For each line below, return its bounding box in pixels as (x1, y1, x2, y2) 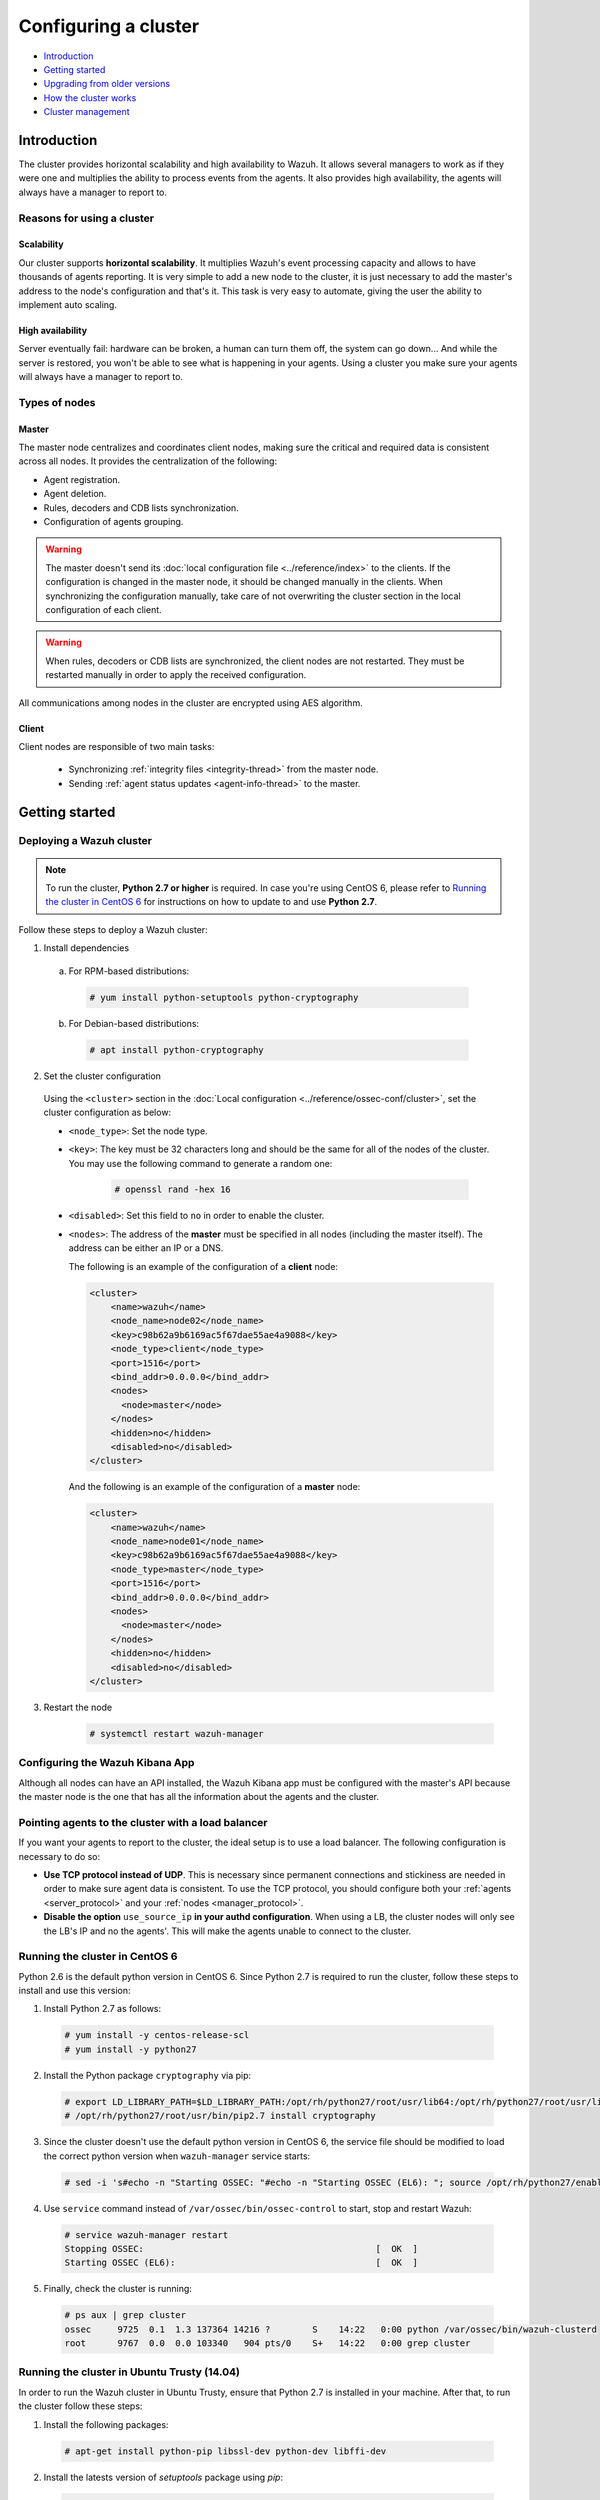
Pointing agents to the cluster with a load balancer (18, 1815, 268, 1829)
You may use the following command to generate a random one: (68, 1157, 333, 1169)
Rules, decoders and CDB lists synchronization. (43, 501, 239, 514)
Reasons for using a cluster (18, 211, 155, 225)
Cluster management (43, 106, 130, 118)
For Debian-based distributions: (68, 1017, 200, 1029)
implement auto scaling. (18, 298, 117, 310)
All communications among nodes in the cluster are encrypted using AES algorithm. (18, 696, 364, 709)
